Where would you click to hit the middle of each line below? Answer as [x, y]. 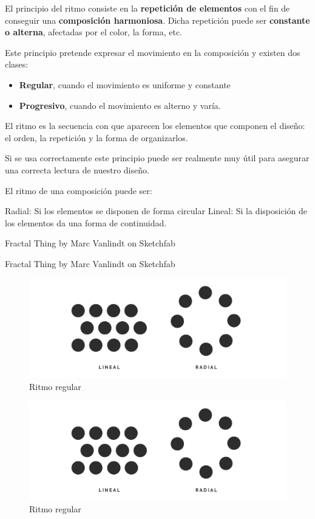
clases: [17, 64]
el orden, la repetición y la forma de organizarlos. [97, 137]
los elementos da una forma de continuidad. [86, 222]
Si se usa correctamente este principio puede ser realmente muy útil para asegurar [157, 158]
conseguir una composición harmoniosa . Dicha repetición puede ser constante [157, 20]
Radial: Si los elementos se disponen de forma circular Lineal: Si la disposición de [156, 211]
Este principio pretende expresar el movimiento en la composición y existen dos [153, 52]
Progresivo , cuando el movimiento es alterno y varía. [120, 105]
